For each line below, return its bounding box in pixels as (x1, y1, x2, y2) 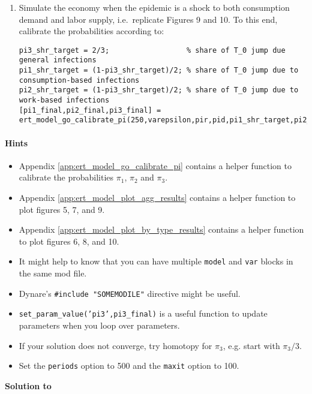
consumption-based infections (19, 76, 140, 85)
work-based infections (19, 96, 110, 105)
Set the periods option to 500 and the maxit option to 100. (19, 359, 239, 372)
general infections (19, 56, 97, 65)
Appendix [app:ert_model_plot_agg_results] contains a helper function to (19, 191, 296, 204)
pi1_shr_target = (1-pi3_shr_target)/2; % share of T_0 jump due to (19, 66, 299, 75)
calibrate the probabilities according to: (19, 25, 164, 37)
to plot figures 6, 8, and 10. (19, 234, 119, 247)
